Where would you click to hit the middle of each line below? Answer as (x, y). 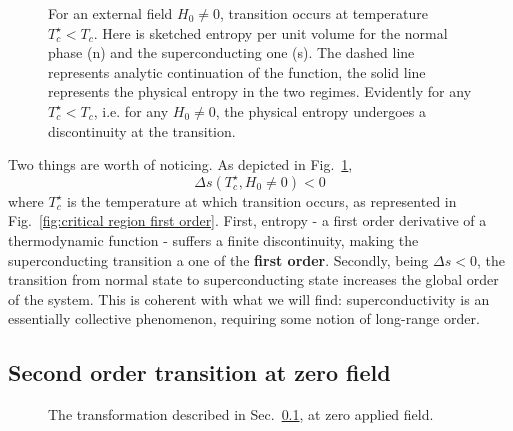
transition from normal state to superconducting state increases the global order (253, 279)
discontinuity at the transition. (142, 130)
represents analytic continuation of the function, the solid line (237, 71)
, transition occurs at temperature (324, 13)
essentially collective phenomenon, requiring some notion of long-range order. (244, 318)
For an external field (110, 13)
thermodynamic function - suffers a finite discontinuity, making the (213, 239)
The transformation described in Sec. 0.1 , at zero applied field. (241, 414)
